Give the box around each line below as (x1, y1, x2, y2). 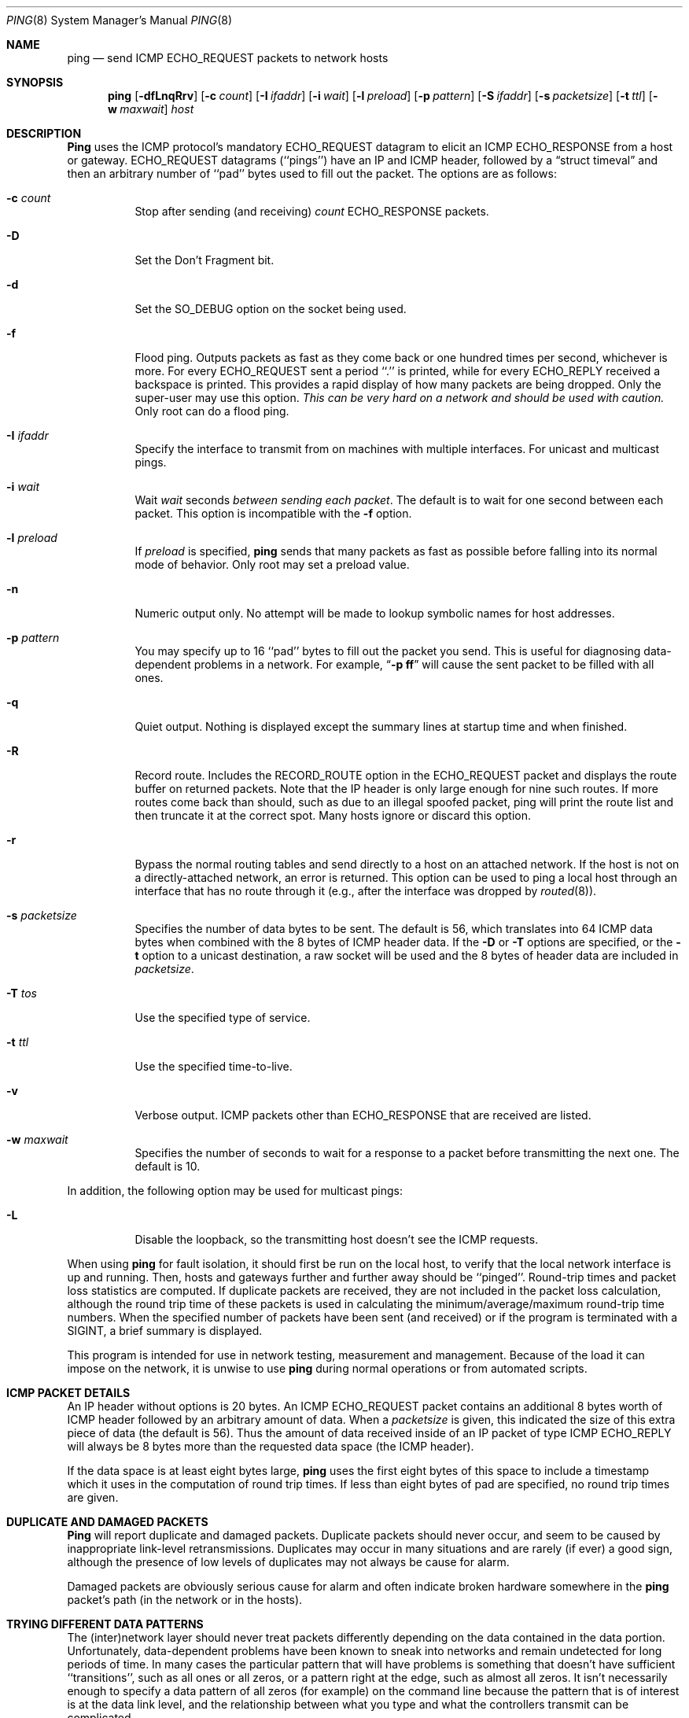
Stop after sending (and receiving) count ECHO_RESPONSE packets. (134, 205, 489, 218)
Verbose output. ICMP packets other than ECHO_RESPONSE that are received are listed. (134, 1108, 591, 1122)
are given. (67, 1491, 119, 1504)
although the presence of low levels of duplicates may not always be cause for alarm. (67, 1555, 510, 1569)
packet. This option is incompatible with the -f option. (134, 507, 412, 520)
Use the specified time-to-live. (134, 1060, 293, 1073)
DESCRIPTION (6, 127, 82, 140)
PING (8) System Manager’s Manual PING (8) (6, 13, 233, 27)
